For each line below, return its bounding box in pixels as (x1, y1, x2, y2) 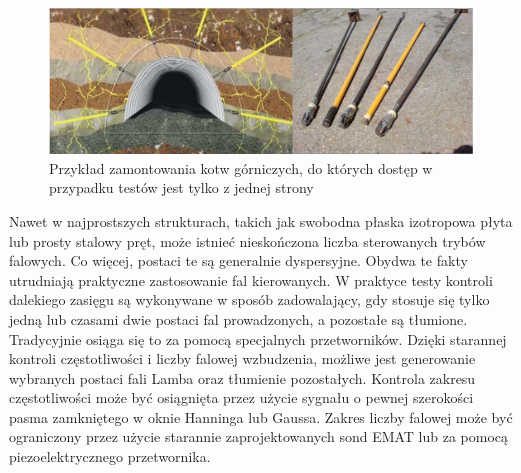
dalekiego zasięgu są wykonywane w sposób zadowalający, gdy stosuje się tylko (9, 289, 490, 310)
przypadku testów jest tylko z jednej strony (49, 177, 314, 198)
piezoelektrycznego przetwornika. (9, 446, 211, 467)
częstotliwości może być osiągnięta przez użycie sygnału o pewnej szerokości (9, 387, 474, 408)
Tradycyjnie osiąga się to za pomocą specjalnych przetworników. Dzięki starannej (9, 328, 507, 349)
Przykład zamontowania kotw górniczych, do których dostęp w (49, 157, 433, 178)
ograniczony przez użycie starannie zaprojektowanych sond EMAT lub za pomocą (9, 426, 509, 447)
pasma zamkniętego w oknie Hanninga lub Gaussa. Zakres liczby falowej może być (9, 406, 513, 427)
